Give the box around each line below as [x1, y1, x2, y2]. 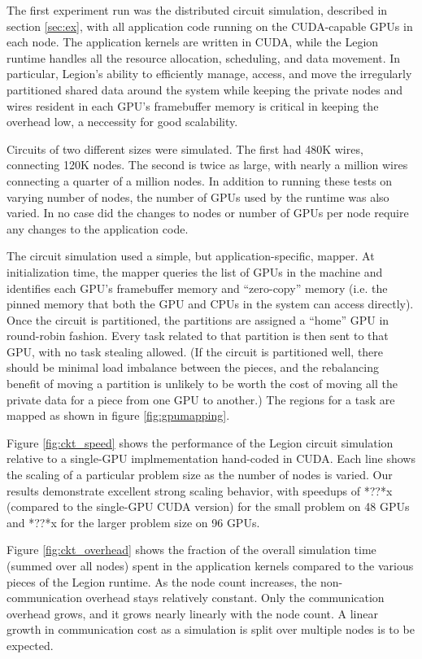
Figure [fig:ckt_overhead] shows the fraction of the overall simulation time [7, 541, 376, 558]
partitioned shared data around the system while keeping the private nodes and [7, 81, 402, 98]
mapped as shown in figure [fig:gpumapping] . [7, 407, 230, 424]
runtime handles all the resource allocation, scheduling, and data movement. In [7, 49, 401, 66]
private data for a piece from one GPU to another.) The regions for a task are [7, 391, 395, 408]
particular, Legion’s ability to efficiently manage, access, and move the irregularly [7, 65, 412, 82]
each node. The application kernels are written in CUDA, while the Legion [7, 33, 379, 50]
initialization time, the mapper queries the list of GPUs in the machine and [7, 263, 383, 280]
